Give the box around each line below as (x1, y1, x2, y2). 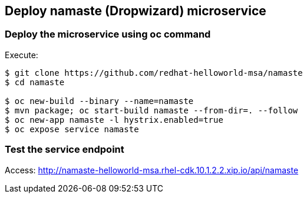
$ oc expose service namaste (5, 124, 139, 134)
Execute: (5, 49, 38, 60)
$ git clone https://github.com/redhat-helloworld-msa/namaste (5, 68, 303, 78)
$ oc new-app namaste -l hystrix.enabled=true (5, 115, 223, 125)
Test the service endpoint (5, 143, 124, 156)
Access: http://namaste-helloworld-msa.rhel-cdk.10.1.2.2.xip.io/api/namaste (5, 165, 299, 175)
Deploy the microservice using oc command (5, 28, 211, 41)
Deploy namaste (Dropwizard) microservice (5, 4, 266, 18)
